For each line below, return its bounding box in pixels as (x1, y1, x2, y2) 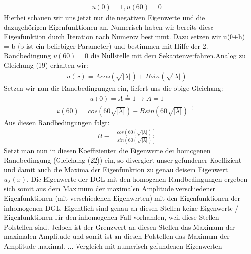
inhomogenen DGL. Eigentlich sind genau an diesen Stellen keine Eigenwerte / (4, 202, 239, 213)
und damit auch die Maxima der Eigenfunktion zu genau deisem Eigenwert (4, 164, 228, 175)
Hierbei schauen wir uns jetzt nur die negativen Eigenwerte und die (4, 12, 205, 22)
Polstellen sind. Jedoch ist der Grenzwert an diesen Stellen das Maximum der (4, 221, 235, 232)
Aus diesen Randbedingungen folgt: (4, 117, 110, 127)
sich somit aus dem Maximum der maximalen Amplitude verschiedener (4, 183, 215, 194)
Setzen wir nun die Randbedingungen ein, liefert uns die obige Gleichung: (4, 82, 223, 93)
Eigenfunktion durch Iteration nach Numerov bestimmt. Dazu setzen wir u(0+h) (4, 31, 245, 41)
